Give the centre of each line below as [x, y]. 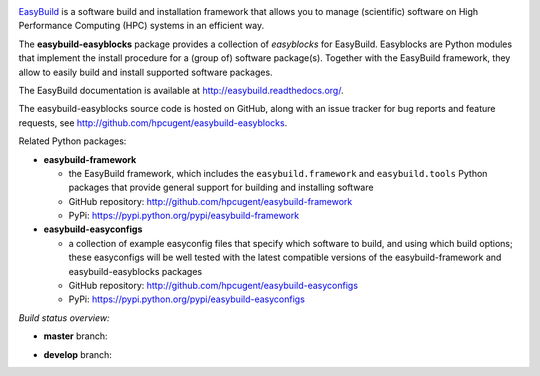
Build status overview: [64, 317]
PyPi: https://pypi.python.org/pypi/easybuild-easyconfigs [186, 299]
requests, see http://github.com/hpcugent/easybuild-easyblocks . [153, 122]
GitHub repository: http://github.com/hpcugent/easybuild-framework [210, 201]
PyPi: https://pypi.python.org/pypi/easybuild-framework [184, 216]
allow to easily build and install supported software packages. [146, 72]
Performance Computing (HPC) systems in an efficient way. [141, 26]
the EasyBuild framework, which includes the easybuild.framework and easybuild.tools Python [278, 173]
